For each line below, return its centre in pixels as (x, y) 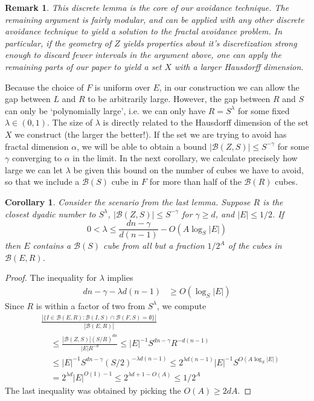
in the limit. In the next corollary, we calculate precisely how (185, 158)
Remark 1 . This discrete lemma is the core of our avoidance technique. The (147, 7)
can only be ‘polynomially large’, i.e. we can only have (105, 110)
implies (120, 277)
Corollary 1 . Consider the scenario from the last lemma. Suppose (128, 201)
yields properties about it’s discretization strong (210, 43)
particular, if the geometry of (58, 43)
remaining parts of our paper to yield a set (83, 66)
